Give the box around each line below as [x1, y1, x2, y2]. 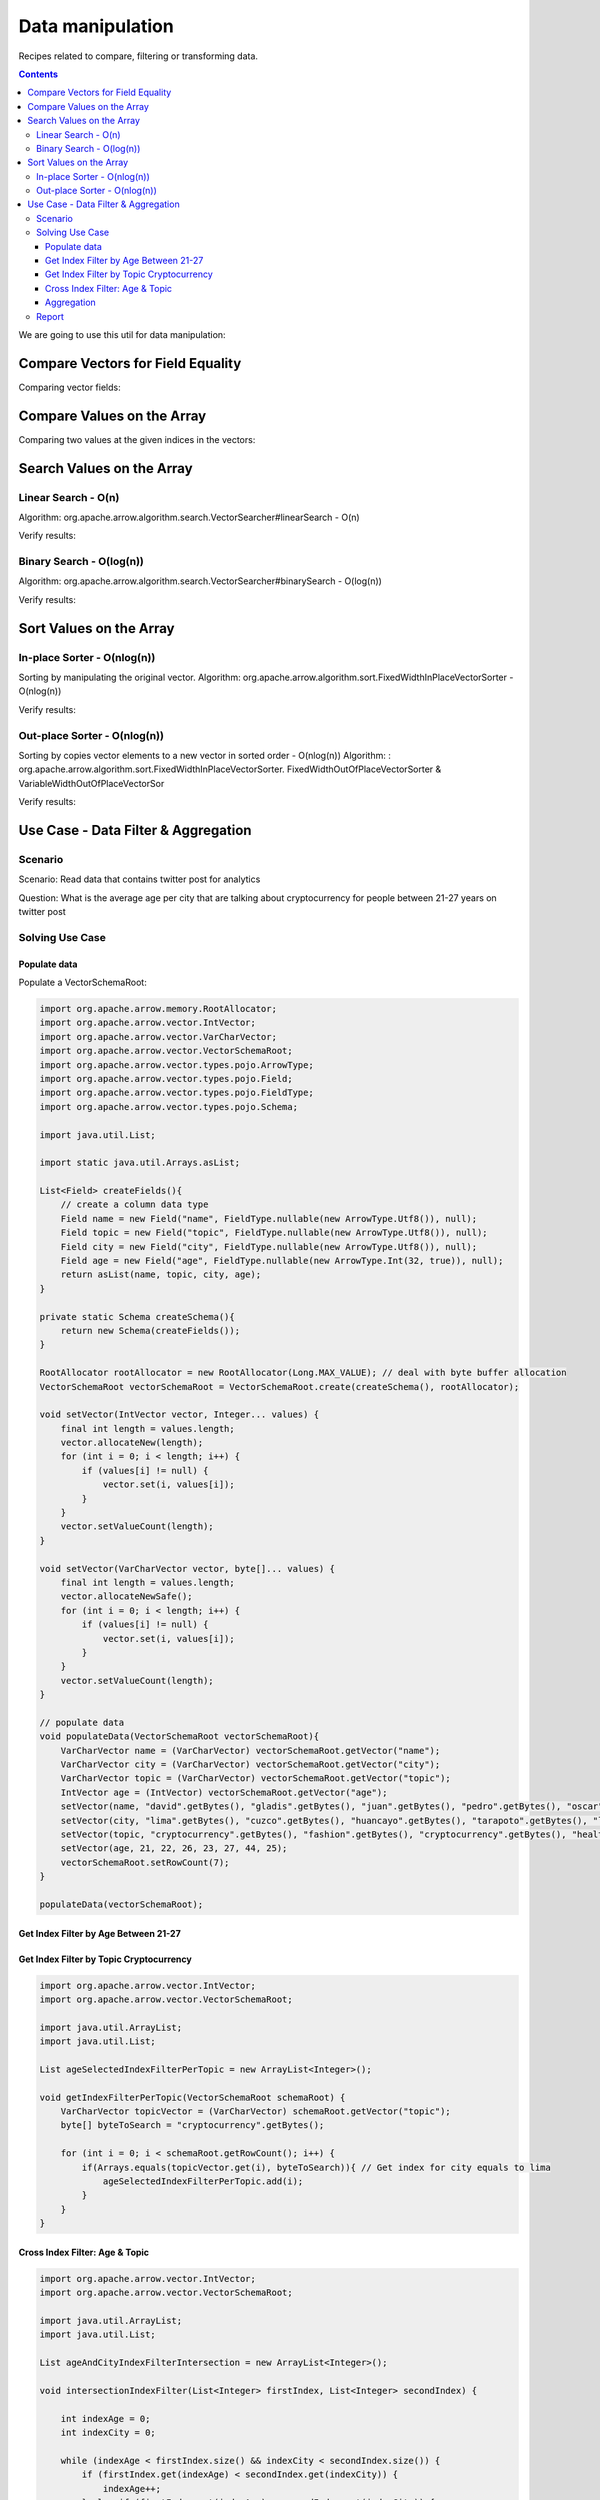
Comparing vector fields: [18, 381, 121, 393]
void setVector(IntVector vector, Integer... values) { [39, 1409, 320, 1420]
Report [36, 310, 65, 322]
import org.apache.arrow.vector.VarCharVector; [39, 1031, 277, 1042]
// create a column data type [60, 1199, 209, 1210]
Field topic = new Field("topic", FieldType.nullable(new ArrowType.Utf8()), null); [60, 1227, 489, 1239]
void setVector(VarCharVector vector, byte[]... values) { [39, 1563, 335, 1574]
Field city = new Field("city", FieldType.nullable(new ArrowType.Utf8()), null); [60, 1241, 478, 1252]
